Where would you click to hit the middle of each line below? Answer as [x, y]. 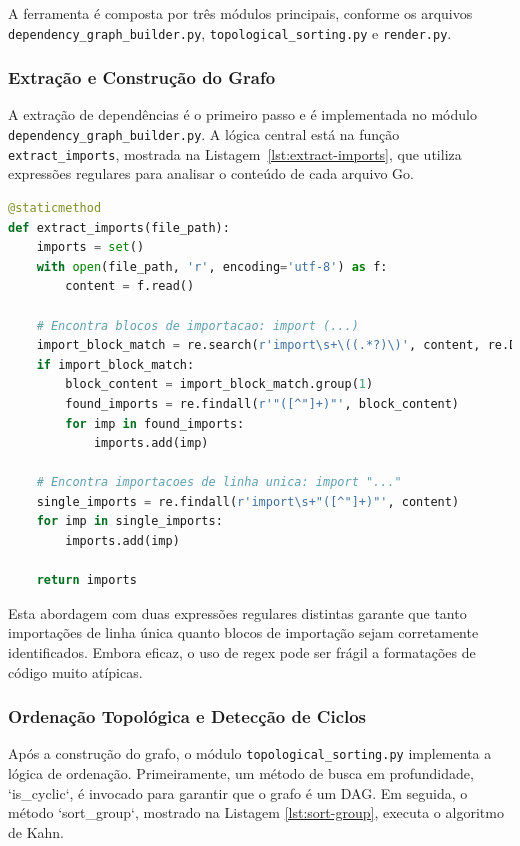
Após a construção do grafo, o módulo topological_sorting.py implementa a [250, 753]
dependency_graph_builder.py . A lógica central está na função [204, 134]
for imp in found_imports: [155, 423]
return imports [86, 580]
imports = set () [90, 247]
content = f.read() [130, 286]
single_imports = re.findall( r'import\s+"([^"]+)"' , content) [248, 501]
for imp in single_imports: [129, 521]
